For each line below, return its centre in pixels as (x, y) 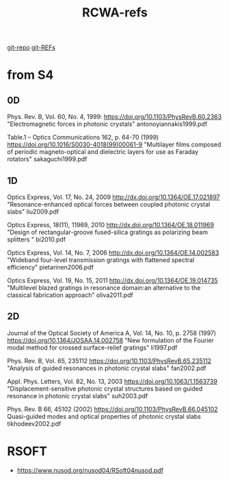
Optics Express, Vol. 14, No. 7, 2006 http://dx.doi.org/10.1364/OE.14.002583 (113, 252)
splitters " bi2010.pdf (37, 239)
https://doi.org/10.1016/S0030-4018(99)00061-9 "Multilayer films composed (114, 144)
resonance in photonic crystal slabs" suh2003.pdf (78, 395)
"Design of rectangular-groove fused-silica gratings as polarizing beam (108, 232)
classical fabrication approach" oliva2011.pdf (70, 295)
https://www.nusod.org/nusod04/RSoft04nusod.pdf (90, 470)
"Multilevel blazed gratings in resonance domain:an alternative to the (104, 288)
